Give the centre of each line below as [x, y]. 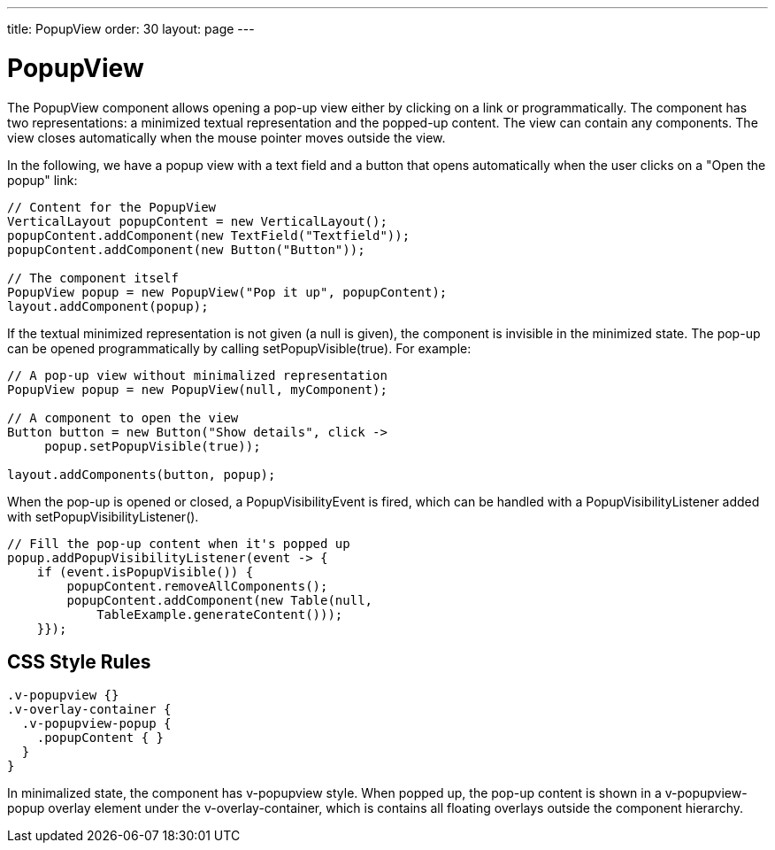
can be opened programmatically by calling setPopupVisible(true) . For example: [239, 348]
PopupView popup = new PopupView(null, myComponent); [197, 389]
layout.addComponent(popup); [108, 306]
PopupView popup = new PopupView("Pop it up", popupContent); [227, 292]
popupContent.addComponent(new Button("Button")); [186, 249]
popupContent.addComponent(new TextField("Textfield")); [209, 235]
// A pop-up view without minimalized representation [197, 375]
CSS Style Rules [79, 661]
